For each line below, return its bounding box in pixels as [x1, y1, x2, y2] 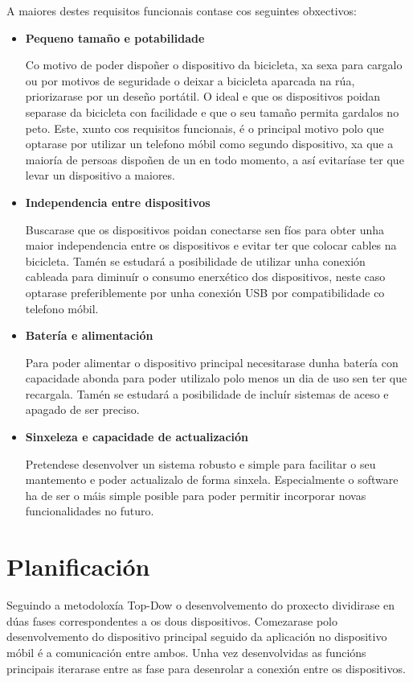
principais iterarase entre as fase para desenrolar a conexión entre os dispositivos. [6, 659, 406, 676]
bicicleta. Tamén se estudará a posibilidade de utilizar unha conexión [25, 252, 366, 269]
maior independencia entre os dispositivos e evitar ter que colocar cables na [25, 237, 397, 254]
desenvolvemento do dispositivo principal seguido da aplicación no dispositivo [6, 628, 387, 645]
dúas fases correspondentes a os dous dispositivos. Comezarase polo [6, 612, 337, 629]
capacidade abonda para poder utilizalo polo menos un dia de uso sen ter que [25, 370, 407, 386]
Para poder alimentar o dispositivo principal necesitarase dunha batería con [25, 353, 399, 370]
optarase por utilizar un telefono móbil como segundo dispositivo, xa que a [25, 135, 394, 152]
